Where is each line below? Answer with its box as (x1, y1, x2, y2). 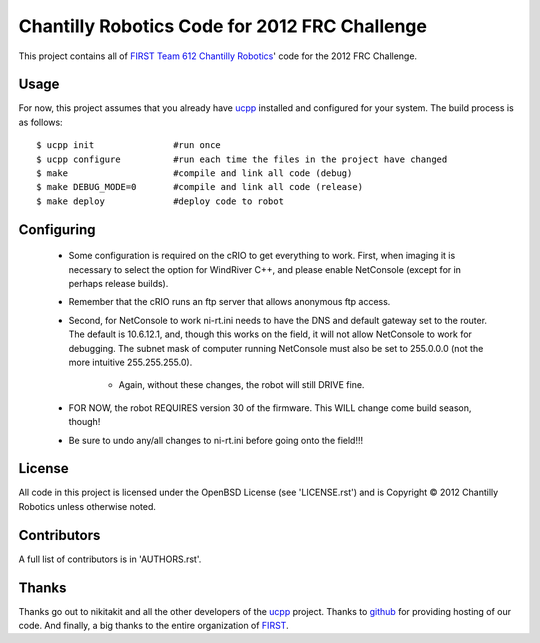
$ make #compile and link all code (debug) (36, 168, 353, 179)
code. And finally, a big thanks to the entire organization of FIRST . (18, 620, 289, 631)
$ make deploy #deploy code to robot (36, 195, 285, 207)
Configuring (18, 221, 96, 238)
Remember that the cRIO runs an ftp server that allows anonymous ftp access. (68, 296, 391, 308)
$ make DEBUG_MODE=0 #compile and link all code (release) (36, 181, 364, 193)
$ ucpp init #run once (36, 140, 222, 151)
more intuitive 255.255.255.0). (68, 356, 193, 368)
